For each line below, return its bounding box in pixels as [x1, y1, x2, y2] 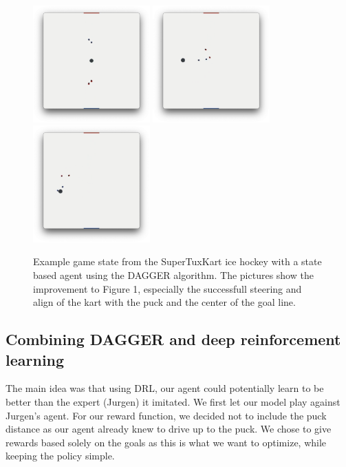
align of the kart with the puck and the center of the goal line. [33, 295, 296, 309]
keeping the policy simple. [6, 448, 115, 463]
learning [6, 349, 65, 370]
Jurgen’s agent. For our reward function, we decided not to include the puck [6, 408, 327, 422]
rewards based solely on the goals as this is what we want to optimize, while [6, 435, 327, 449]
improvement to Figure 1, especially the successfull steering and [33, 281, 302, 295]
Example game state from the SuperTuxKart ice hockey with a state [33, 254, 322, 269]
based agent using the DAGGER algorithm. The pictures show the [33, 267, 314, 282]
